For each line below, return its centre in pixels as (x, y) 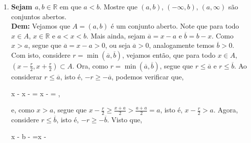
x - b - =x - (29, 136)
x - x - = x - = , (36, 93)
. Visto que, (125, 119)
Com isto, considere (41, 54)
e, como (23, 110)
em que (71, 6)
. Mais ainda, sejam (116, 35)
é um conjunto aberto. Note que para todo (175, 26)
